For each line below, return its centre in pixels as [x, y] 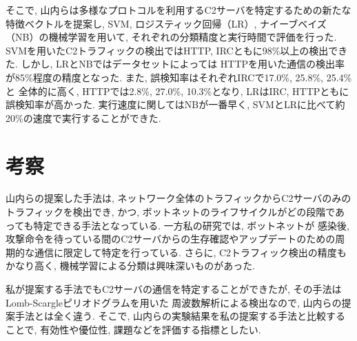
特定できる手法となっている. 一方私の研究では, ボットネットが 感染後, [191, 225]
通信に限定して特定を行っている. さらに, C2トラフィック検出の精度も [190, 252]
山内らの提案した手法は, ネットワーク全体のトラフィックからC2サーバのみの [178, 198]
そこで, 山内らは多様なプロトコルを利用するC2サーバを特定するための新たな [178, 10]
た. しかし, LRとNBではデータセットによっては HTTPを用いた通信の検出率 [175, 64]
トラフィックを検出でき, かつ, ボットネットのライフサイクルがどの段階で [170, 212]
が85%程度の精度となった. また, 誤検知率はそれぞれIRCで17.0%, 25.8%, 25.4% [179, 77]
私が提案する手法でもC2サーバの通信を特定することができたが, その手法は [174, 289]
